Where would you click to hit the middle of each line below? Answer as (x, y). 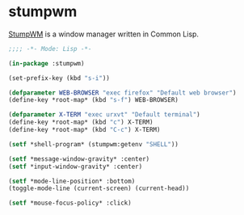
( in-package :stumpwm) (46, 63)
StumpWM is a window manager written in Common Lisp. (104, 34)
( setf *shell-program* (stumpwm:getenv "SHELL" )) (94, 144)
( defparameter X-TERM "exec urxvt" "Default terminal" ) (104, 115)
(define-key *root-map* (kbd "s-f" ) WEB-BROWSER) (94, 100)
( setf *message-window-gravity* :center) (79, 159)
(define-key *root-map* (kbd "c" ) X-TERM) (81, 122)
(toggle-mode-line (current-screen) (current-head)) (99, 188)
